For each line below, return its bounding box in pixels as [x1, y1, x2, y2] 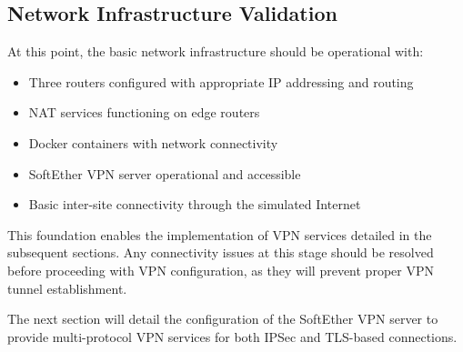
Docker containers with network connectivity [28, 133, 278, 152]
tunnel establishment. [7, 278, 127, 297]
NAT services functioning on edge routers [28, 103, 260, 122]
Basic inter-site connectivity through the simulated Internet [28, 195, 361, 214]
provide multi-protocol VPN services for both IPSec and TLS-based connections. [7, 327, 458, 346]
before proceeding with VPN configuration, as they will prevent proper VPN [7, 260, 434, 279]
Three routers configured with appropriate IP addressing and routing [28, 72, 414, 91]
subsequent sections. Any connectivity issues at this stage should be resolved [7, 243, 434, 262]
